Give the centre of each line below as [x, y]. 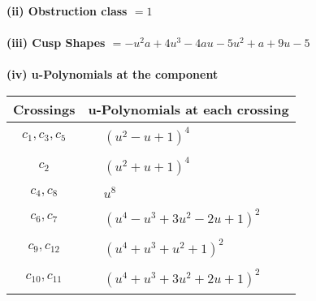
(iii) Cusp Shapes [56, 43]
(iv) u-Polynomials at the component [113, 74]
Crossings [44, 109]
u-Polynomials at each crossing [188, 109]
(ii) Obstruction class [67, 11]
